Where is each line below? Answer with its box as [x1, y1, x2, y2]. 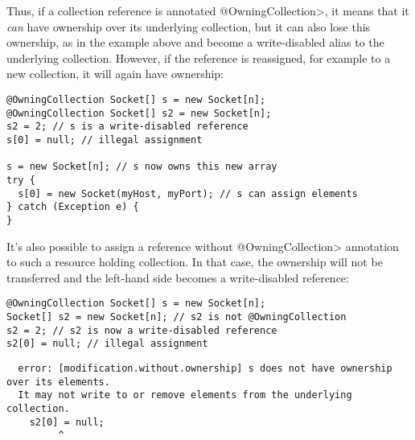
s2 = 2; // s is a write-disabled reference [6, 121, 249, 133]
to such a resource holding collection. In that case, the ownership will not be [6, 253, 383, 270]
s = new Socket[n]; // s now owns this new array [6, 161, 277, 173]
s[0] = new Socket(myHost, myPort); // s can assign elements [18, 187, 358, 199]
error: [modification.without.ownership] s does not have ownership [18, 362, 392, 374]
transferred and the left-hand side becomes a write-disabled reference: [6, 269, 349, 286]
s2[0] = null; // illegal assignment [6, 338, 208, 350]
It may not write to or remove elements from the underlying [18, 389, 352, 401]
